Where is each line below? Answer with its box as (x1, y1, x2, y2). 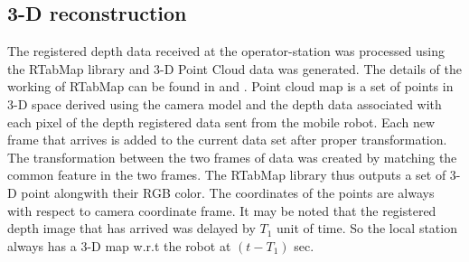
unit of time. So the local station (276, 219, 457, 238)
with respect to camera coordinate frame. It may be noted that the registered (7, 201, 436, 220)
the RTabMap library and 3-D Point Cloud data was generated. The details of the (7, 59, 462, 78)
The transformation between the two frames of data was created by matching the (7, 147, 457, 166)
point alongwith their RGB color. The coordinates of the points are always (21, 182, 435, 201)
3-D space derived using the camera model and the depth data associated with (7, 94, 442, 113)
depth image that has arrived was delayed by (7, 219, 256, 238)
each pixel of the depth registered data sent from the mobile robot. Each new (7, 112, 435, 131)
